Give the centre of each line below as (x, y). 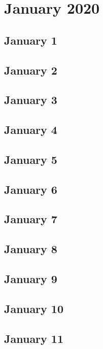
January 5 (31, 159)
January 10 (34, 308)
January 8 (31, 249)
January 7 (31, 219)
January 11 (34, 338)
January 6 (31, 189)
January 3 (31, 100)
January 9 (31, 279)
